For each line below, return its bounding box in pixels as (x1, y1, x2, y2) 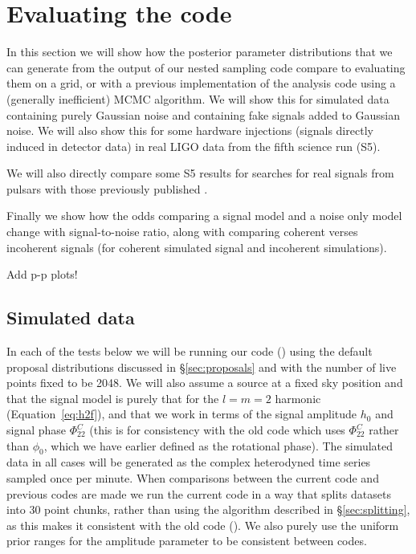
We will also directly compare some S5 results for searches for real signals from (6, 165, 394, 181)
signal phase (6, 422, 67, 438)
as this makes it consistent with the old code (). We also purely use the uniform (6, 516, 399, 533)
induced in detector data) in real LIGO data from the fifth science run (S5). (6, 137, 381, 154)
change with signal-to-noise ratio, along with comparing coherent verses (6, 223, 358, 240)
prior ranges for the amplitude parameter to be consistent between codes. (6, 532, 367, 549)
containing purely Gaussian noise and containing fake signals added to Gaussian (6, 106, 401, 123)
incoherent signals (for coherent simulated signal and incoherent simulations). (6, 238, 387, 255)
